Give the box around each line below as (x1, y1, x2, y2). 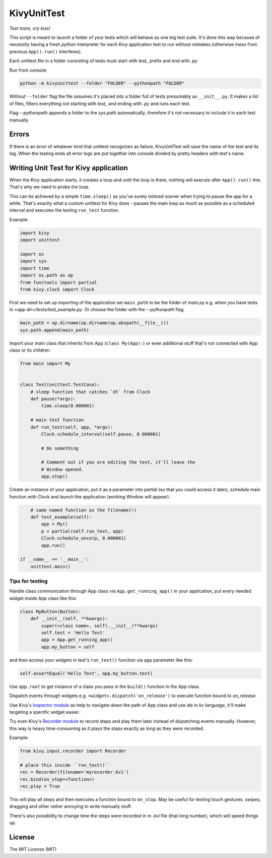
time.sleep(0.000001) (41, 403, 95, 409)
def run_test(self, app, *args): (30, 424, 113, 430)
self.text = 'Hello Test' (41, 630, 105, 636)
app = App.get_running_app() (41, 637, 113, 643)
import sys (20, 258, 47, 264)
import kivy (20, 230, 50, 236)
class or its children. (9, 347, 51, 353)
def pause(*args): (30, 396, 76, 402)
